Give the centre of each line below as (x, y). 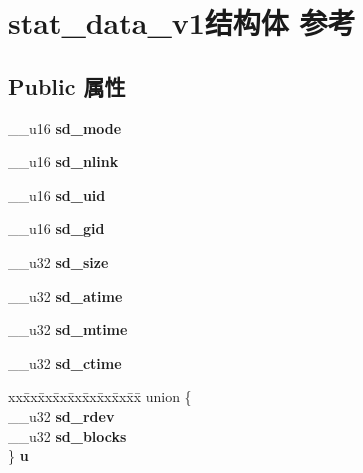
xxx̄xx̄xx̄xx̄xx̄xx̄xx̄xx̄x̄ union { (100, 396)
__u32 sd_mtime (68, 329)
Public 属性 (67, 85)
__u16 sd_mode (65, 127)
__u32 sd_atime (65, 295)
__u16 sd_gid (56, 228)
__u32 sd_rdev (61, 415)
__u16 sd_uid (57, 194)
